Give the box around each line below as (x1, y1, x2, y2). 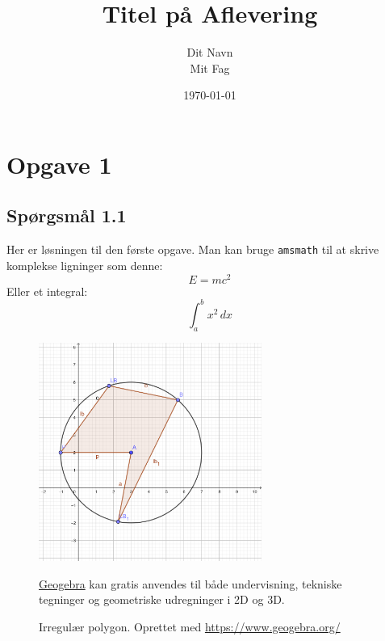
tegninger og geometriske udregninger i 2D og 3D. (39, 591, 285, 608)
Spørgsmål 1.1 (6, 203, 127, 228)
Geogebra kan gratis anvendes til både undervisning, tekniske (39, 575, 342, 592)
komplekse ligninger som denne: (6, 256, 163, 273)
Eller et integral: (6, 282, 88, 299)
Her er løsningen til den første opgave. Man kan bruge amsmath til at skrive (6, 241, 379, 258)
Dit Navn (186, 44, 233, 61)
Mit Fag (190, 59, 230, 76)
